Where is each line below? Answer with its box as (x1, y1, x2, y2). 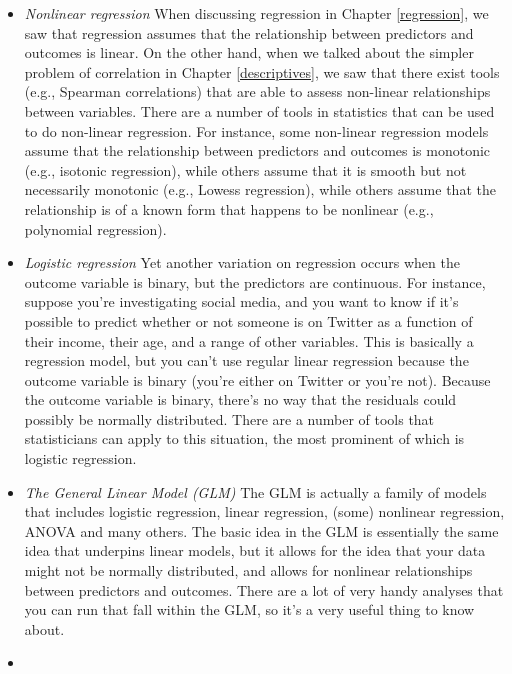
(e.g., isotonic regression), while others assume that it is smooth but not (24, 159, 467, 180)
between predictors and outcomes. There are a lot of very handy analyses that (24, 579, 504, 600)
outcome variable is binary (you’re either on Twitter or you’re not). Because (24, 369, 491, 390)
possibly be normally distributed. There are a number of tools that (24, 408, 435, 429)
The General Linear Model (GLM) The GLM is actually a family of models (24, 481, 487, 502)
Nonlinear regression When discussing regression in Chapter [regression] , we (24, 3, 489, 23)
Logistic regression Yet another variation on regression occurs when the (24, 252, 460, 273)
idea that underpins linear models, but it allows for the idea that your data (24, 540, 486, 561)
